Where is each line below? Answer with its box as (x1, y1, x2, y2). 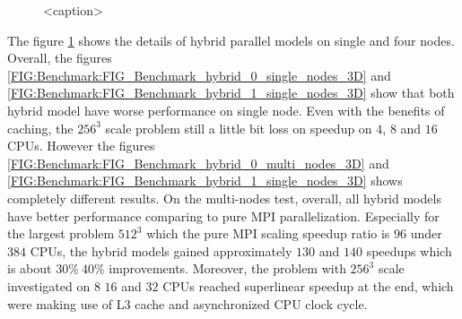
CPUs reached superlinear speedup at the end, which (162, 276, 454, 295)
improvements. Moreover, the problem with (109, 259, 346, 278)
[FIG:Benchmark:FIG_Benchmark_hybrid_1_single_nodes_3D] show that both (7, 83, 455, 102)
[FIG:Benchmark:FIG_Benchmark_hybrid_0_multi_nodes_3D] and (7, 153, 389, 172)
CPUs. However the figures (7, 136, 155, 155)
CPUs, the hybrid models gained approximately (30, 241, 292, 260)
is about (7, 259, 52, 278)
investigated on (7, 276, 91, 295)
